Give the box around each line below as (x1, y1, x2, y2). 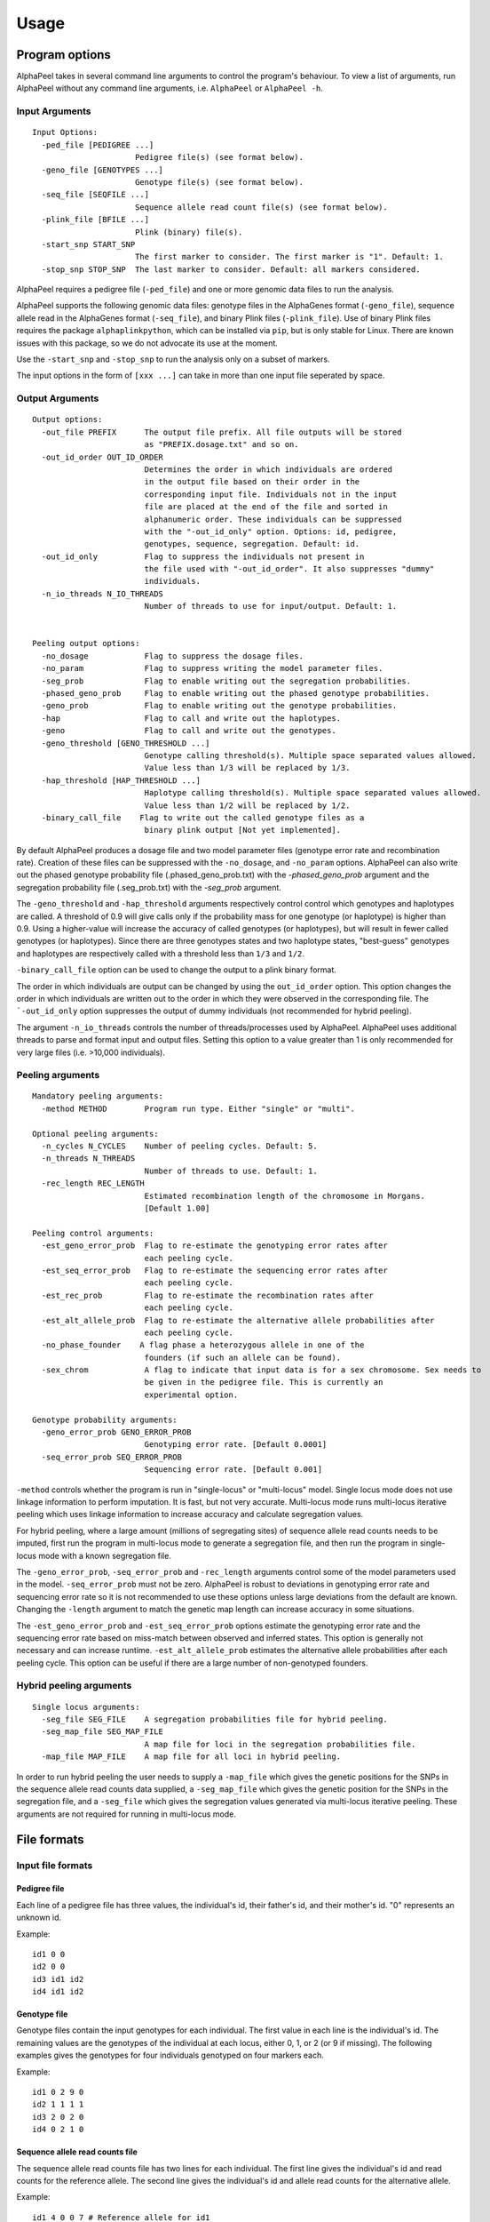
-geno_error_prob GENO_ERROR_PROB (41, 1427, 192, 1437)
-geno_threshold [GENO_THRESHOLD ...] (41, 738, 210, 748)
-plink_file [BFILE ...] (41, 214, 150, 225)
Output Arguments (16, 392, 99, 404)
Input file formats (16, 1858, 93, 1871)
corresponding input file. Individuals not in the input (144, 489, 398, 500)
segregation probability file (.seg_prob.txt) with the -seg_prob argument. (16, 882, 281, 892)
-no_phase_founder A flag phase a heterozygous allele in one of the (41, 1340, 365, 1350)
